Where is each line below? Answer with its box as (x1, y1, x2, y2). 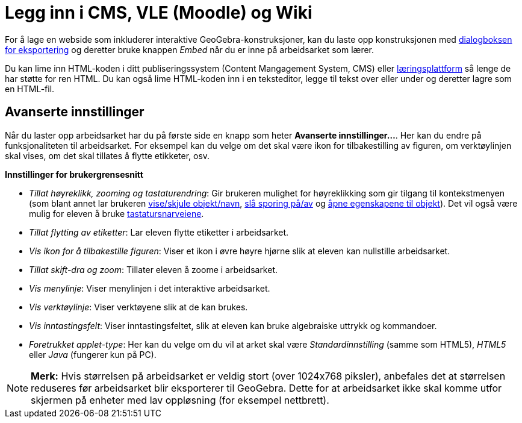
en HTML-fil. (5, 83, 55, 94)
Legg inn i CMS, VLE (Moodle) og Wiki (5, 2, 312, 23)
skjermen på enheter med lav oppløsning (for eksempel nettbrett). (31, 393, 329, 406)
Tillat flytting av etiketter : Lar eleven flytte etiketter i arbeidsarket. (29, 227, 289, 237)
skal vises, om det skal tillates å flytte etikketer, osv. (5, 150, 210, 161)
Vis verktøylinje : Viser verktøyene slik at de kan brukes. (29, 301, 248, 312)
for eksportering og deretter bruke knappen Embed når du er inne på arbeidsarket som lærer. (5, 44, 374, 55)
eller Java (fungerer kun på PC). (29, 349, 157, 360)
